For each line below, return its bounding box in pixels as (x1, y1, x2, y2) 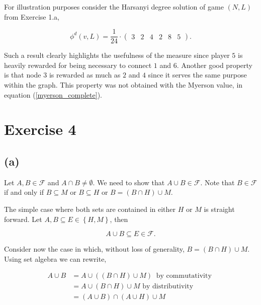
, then (110, 213, 128, 224)
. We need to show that (93, 177, 165, 187)
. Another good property (177, 59, 252, 70)
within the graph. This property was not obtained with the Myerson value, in (4, 80, 243, 90)
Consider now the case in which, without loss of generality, (4, 244, 185, 254)
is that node (4, 69, 41, 80)
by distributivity (142, 283, 194, 290)
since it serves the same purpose (148, 69, 247, 80)
